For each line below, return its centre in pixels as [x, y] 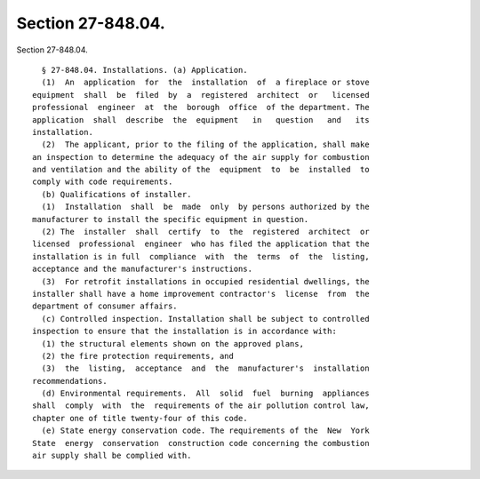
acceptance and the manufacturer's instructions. [143, 269]
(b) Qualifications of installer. [116, 194]
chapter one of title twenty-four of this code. [140, 418]
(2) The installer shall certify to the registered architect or [205, 232]
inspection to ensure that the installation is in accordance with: [184, 331]
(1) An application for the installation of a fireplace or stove [205, 83]
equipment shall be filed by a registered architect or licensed [201, 95]
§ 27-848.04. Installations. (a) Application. [144, 70]
